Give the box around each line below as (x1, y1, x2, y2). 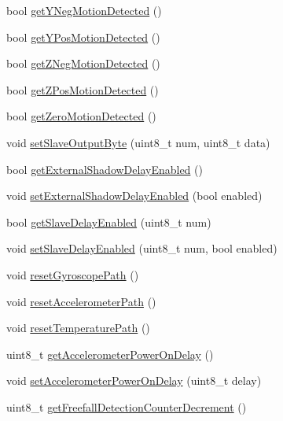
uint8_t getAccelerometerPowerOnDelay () (6, 345, 214, 362)
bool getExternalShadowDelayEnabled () (6, 161, 203, 177)
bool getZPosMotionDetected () (6, 81, 159, 98)
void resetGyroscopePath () (6, 266, 139, 283)
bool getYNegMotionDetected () (6, 2, 162, 18)
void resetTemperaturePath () (6, 319, 150, 336)
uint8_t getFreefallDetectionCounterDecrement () (6, 398, 247, 415)
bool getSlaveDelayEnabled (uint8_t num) (6, 213, 211, 230)
